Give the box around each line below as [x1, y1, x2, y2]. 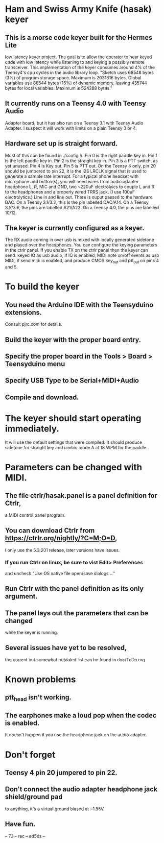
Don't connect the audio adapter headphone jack [5, 785, 158, 794]
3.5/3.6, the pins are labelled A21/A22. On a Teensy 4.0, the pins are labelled [5, 204, 159, 210]
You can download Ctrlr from [5, 527, 95, 535]
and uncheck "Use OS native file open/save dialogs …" [5, 570, 116, 576]
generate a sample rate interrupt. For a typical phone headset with [5, 173, 139, 179]
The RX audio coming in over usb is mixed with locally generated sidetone [5, 237, 154, 243]
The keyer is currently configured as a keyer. [5, 224, 144, 232]
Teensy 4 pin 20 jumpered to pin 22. [5, 769, 117, 777]
